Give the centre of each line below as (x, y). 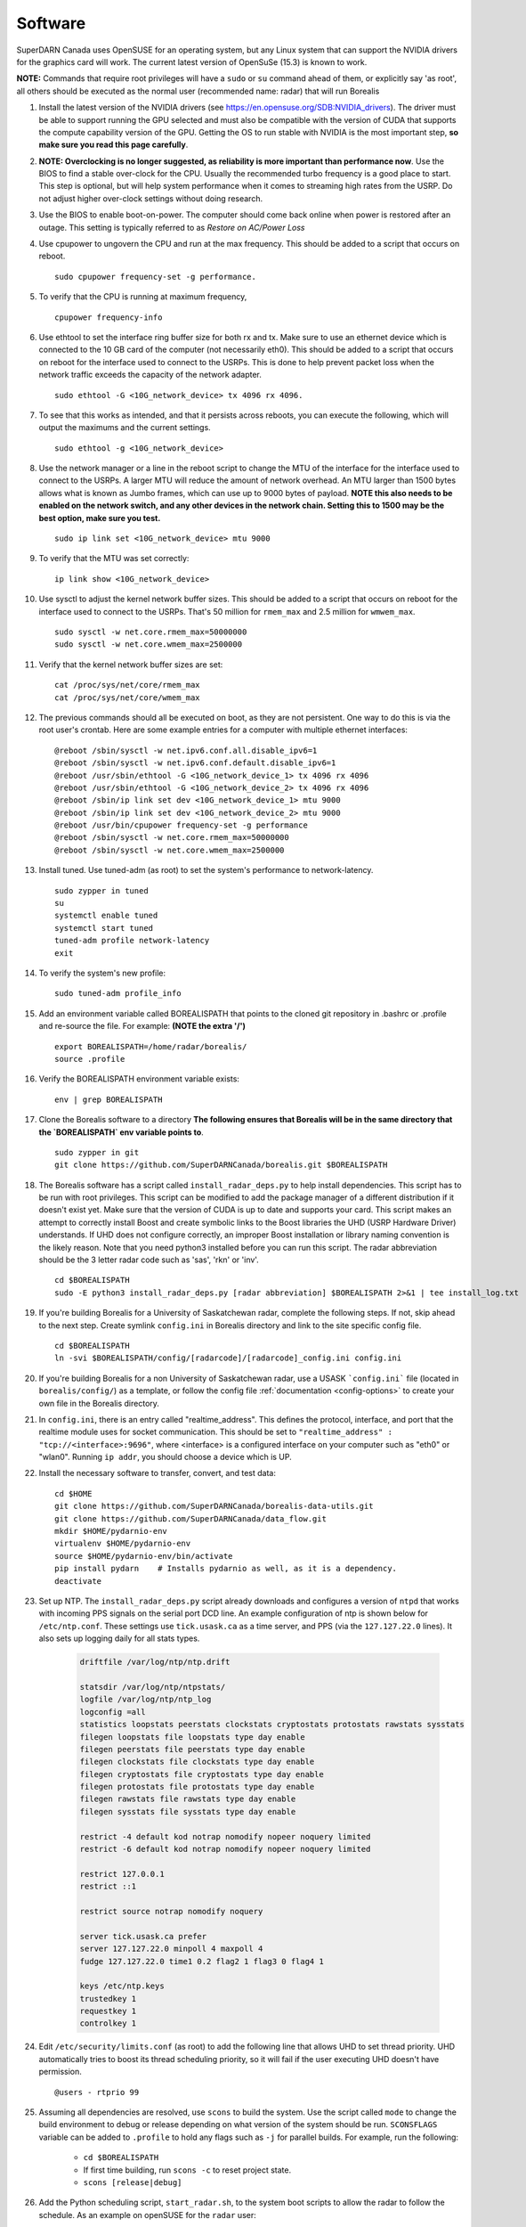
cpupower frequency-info (109, 317)
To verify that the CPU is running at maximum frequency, (143, 297)
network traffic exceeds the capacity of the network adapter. (150, 375)
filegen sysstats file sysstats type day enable (188, 1811)
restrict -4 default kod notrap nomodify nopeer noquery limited (225, 1836)
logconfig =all (113, 1712)
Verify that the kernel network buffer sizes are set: (131, 665)
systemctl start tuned (104, 928)
